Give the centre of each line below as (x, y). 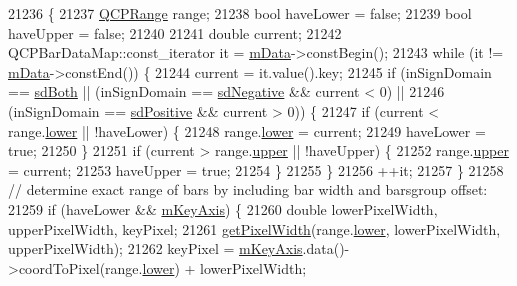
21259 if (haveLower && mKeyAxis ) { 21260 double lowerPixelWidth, (223, 208)
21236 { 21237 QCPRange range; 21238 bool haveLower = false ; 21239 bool (240, 13)
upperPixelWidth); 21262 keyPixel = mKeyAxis (155, 248)
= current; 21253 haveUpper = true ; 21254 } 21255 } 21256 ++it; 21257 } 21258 (256, 169)
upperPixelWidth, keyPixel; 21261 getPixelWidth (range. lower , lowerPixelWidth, (254, 228)
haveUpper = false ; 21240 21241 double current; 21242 (175, 32)
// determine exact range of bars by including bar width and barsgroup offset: (248, 189)
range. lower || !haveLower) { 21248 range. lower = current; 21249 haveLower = (247, 130)
